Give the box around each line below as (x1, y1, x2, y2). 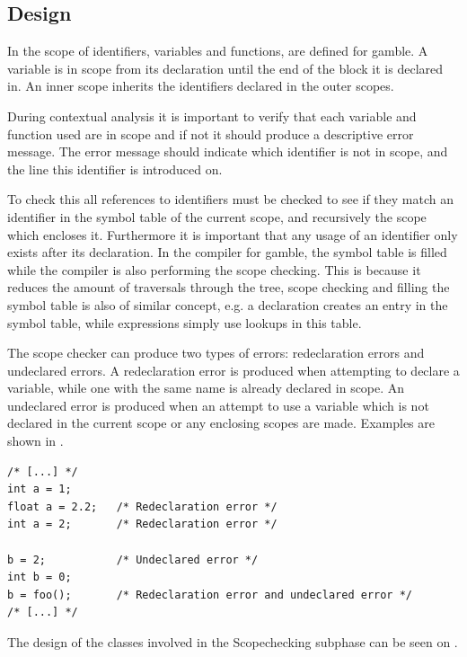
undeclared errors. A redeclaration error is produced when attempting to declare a (7, 360, 460, 379)
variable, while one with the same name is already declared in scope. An (7, 378, 405, 397)
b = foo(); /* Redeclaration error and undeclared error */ (7, 588, 413, 601)
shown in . (7, 431, 64, 450)
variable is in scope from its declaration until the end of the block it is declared (7, 58, 444, 77)
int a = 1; (7, 483, 72, 496)
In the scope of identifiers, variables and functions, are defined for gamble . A (7, 41, 428, 60)
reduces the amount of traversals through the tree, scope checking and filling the (7, 278, 450, 297)
